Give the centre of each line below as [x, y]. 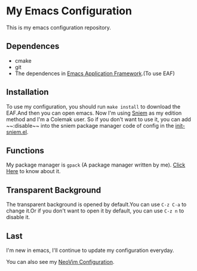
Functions [25, 150]
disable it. [18, 217]
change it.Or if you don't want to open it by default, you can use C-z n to [95, 211]
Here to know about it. [33, 171]
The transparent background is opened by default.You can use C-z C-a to [96, 205]
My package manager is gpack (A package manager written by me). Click [96, 165]
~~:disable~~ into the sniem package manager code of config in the [90, 125]
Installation [27, 92]
